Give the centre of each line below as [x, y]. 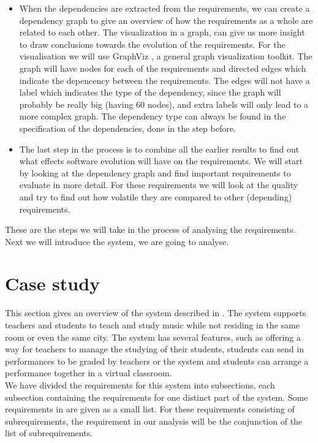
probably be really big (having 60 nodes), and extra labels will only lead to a [164, 104]
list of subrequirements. [49, 433]
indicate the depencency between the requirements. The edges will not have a [165, 80]
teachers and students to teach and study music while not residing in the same [152, 325]
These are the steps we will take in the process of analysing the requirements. [150, 229]
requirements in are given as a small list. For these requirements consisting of [150, 409]
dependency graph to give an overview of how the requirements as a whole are [166, 20]
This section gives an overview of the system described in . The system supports [156, 313]
